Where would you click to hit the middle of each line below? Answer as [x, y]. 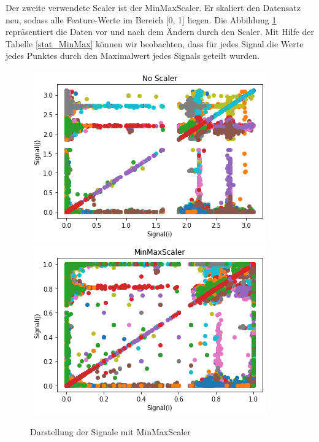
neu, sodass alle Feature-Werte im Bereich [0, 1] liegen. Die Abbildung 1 [141, 19]
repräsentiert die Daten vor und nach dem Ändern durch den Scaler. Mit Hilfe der [160, 32]
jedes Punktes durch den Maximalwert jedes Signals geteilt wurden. [133, 56]
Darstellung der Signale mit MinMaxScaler [110, 432]
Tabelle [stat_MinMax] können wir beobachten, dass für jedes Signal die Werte [155, 43]
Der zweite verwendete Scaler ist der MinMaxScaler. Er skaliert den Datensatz [153, 7]
